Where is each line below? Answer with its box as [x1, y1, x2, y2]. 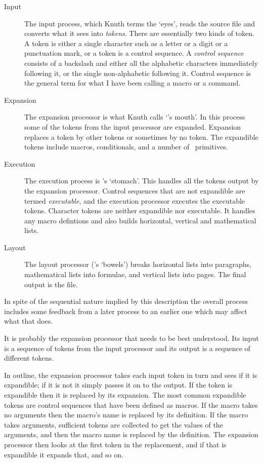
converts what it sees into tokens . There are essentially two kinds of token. [24, 28, 254, 38]
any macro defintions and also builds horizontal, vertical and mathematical [24, 215, 256, 225]
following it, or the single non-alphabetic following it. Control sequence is [24, 67, 251, 78]
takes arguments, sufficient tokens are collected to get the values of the [4, 419, 223, 430]
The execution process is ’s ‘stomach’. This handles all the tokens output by [24, 175, 259, 186]
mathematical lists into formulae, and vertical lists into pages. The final [24, 269, 246, 280]
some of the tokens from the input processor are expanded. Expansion [24, 121, 241, 132]
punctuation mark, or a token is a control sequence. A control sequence [24, 48, 244, 58]
